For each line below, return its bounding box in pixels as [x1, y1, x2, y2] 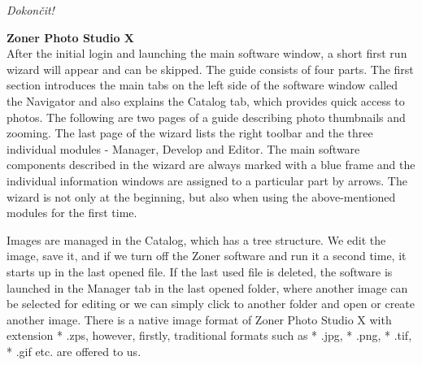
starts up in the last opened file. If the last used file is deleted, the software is [7, 263, 393, 280]
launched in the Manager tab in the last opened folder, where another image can [7, 279, 408, 296]
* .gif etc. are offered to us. [7, 342, 141, 359]
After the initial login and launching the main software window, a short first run [7, 45, 407, 62]
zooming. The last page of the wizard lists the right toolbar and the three [7, 124, 373, 141]
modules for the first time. [7, 204, 137, 221]
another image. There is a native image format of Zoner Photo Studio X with [7, 311, 392, 328]
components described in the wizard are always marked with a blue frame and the [7, 156, 415, 173]
